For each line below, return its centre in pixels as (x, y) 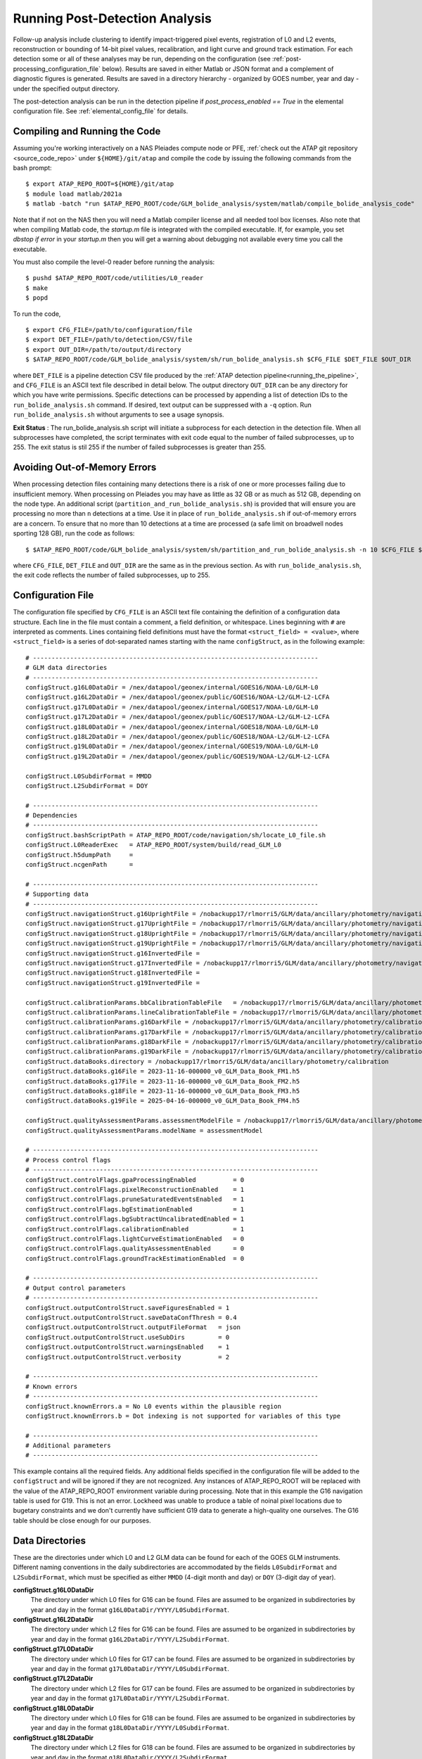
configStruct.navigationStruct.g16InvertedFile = (113, 953)
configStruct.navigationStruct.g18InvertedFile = (113, 973)
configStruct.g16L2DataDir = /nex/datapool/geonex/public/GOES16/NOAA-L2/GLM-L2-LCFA (178, 697)
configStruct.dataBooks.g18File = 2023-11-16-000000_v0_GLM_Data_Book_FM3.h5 (163, 1091)
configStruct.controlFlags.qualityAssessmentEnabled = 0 (135, 1249)
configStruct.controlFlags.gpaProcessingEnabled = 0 (135, 1180)
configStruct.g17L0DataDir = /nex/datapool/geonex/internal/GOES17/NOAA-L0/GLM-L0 (172, 707)
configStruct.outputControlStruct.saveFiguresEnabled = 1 (128, 1308)
